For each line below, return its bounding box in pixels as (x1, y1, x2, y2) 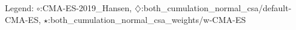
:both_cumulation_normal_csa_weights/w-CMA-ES (47, 13, 246, 25)
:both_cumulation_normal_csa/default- (141, 2, 292, 14)
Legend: (5, 2, 34, 14)
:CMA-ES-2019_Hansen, (40, 2, 132, 14)
